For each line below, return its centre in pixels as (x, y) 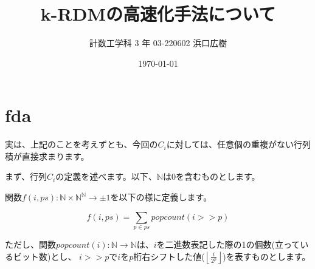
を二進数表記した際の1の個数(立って (228, 244)
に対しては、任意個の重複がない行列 (239, 144)
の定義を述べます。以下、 (106, 176)
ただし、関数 (30, 244)
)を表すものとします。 (267, 256)
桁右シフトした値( (169, 256)
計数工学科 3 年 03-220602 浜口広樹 (158, 43)
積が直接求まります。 (47, 156)
